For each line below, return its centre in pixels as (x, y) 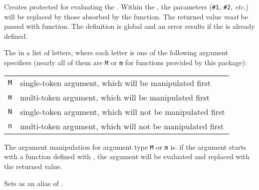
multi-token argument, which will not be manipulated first (122, 126)
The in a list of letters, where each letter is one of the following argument (116, 52)
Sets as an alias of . (34, 183)
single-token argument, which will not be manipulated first (123, 111)
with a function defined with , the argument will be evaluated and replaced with (127, 156)
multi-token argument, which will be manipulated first (115, 97)
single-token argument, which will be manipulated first (116, 83)
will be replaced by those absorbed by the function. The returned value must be (126, 16)
